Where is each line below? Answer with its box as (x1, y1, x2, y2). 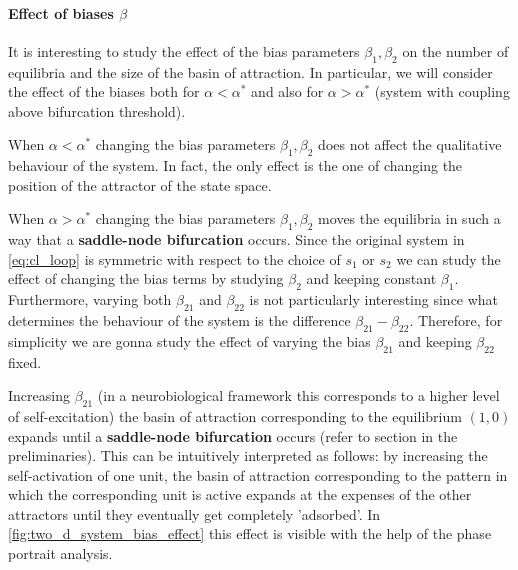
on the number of (402, 40, 509, 61)
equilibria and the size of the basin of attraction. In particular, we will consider (8, 61, 493, 82)
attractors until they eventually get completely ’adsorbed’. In (8, 503, 381, 524)
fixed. (8, 351, 42, 372)
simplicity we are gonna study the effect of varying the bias (8, 330, 371, 351)
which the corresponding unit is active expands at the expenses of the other (8, 484, 472, 505)
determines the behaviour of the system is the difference (8, 309, 351, 330)
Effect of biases (8, 2, 114, 23)
